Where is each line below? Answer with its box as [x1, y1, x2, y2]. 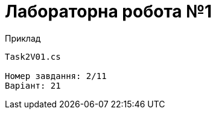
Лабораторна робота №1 [5, 1, 212, 22]
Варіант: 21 [5, 80, 61, 90]
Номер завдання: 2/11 [5, 71, 107, 81]
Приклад [5, 33, 41, 43]
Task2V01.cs [5, 51, 61, 62]
